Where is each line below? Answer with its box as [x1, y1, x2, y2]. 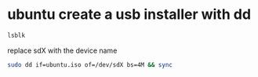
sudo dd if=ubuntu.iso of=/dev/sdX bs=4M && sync [7, 60, 173, 68]
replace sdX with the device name [7, 46, 118, 55]
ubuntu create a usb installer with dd [7, 5, 252, 24]
